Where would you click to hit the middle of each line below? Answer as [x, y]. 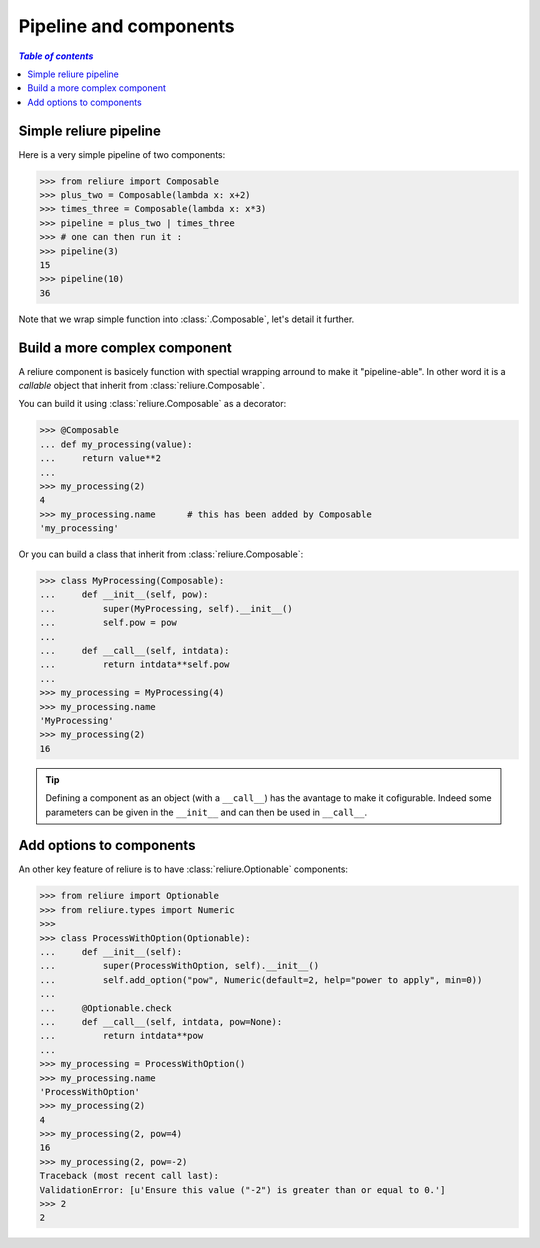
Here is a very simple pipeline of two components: [122, 154]
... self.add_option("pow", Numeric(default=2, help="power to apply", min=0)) [261, 979]
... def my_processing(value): [116, 444]
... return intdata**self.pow [134, 664]
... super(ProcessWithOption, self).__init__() [179, 966]
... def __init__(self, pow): [124, 594]
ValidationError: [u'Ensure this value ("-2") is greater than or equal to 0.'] [242, 1189]
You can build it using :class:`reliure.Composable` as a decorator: [152, 404]
